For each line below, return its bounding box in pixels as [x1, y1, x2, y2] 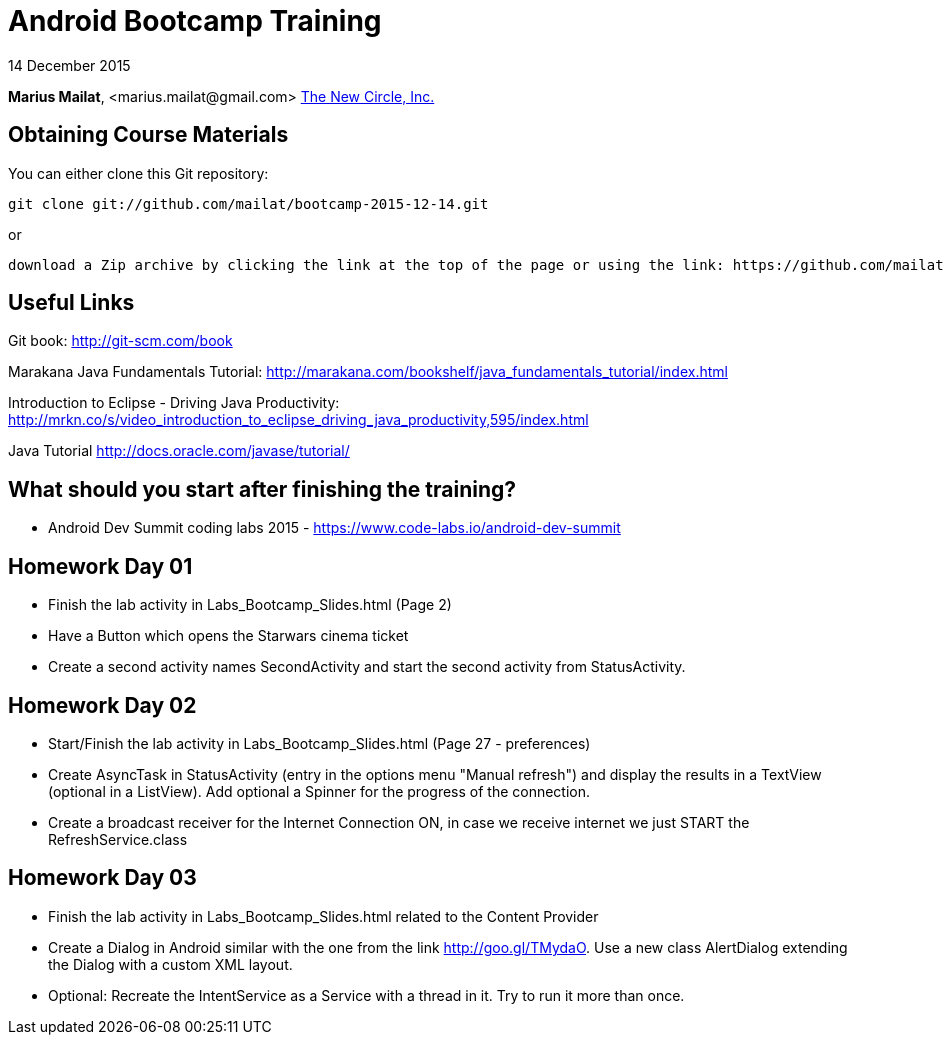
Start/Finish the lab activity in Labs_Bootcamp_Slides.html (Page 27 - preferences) [48, 734, 591, 752]
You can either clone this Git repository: [8, 164, 269, 182]
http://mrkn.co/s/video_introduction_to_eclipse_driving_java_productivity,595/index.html [8, 411, 589, 429]
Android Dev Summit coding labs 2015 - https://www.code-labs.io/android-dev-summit [48, 519, 621, 537]
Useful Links [8, 290, 135, 316]
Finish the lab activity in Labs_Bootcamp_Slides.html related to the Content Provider [48, 907, 599, 925]
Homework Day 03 [8, 865, 197, 891]
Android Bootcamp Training [8, 4, 382, 38]
